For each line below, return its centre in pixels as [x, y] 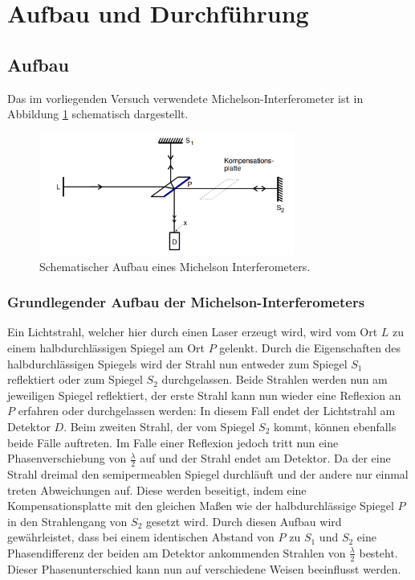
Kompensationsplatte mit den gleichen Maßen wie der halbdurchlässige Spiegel [201, 506]
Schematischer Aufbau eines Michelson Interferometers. [175, 266]
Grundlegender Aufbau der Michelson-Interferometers [186, 302]
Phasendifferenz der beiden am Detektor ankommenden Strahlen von [177, 552]
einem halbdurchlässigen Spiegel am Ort [106, 347]
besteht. [378, 552]
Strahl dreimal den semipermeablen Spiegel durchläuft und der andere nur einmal [208, 473]
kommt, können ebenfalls [335, 426]
